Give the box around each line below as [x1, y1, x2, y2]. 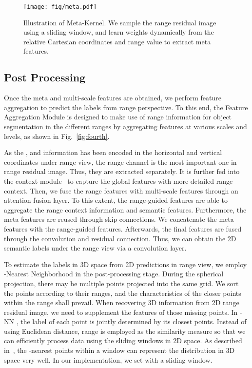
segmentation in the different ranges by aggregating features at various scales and [4, 121, 247, 132]
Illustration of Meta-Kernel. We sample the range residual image [23, 17, 216, 27]
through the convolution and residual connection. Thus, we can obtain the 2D [4, 233, 236, 243]
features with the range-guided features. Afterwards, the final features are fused [4, 223, 242, 233]
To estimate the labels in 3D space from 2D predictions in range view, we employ [4, 259, 247, 269]
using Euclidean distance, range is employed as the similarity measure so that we [4, 326, 246, 336]
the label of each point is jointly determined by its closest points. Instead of [20, 316, 247, 327]
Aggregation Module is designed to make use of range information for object [4, 112, 232, 122]
